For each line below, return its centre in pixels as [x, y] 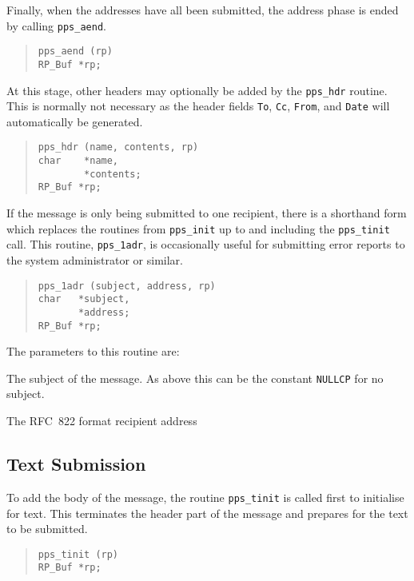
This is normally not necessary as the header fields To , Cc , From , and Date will [198, 106]
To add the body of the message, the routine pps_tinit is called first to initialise [205, 497]
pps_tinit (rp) [78, 554]
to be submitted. [47, 529]
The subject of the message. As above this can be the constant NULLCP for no [195, 378]
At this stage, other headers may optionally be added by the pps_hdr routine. [197, 90]
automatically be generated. [75, 121]
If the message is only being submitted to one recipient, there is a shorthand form [207, 213]
